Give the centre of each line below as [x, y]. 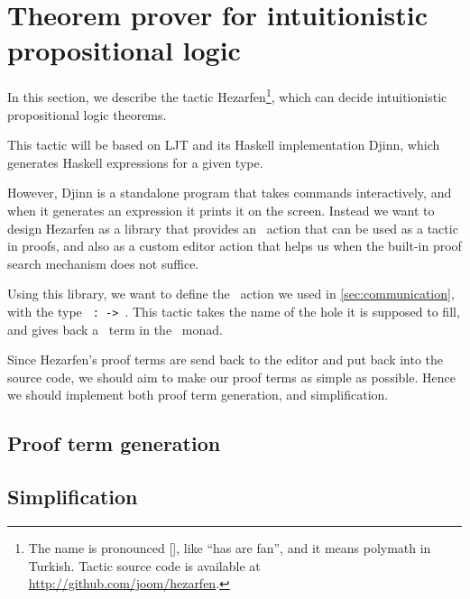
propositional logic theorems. [87, 114]
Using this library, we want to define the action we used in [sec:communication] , [231, 294]
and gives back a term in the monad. [115, 329]
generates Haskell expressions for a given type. [135, 162]
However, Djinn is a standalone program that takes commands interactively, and [230, 193]
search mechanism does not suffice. [103, 263]
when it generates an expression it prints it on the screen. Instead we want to [221, 210]
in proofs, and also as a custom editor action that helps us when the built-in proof [235, 246]
